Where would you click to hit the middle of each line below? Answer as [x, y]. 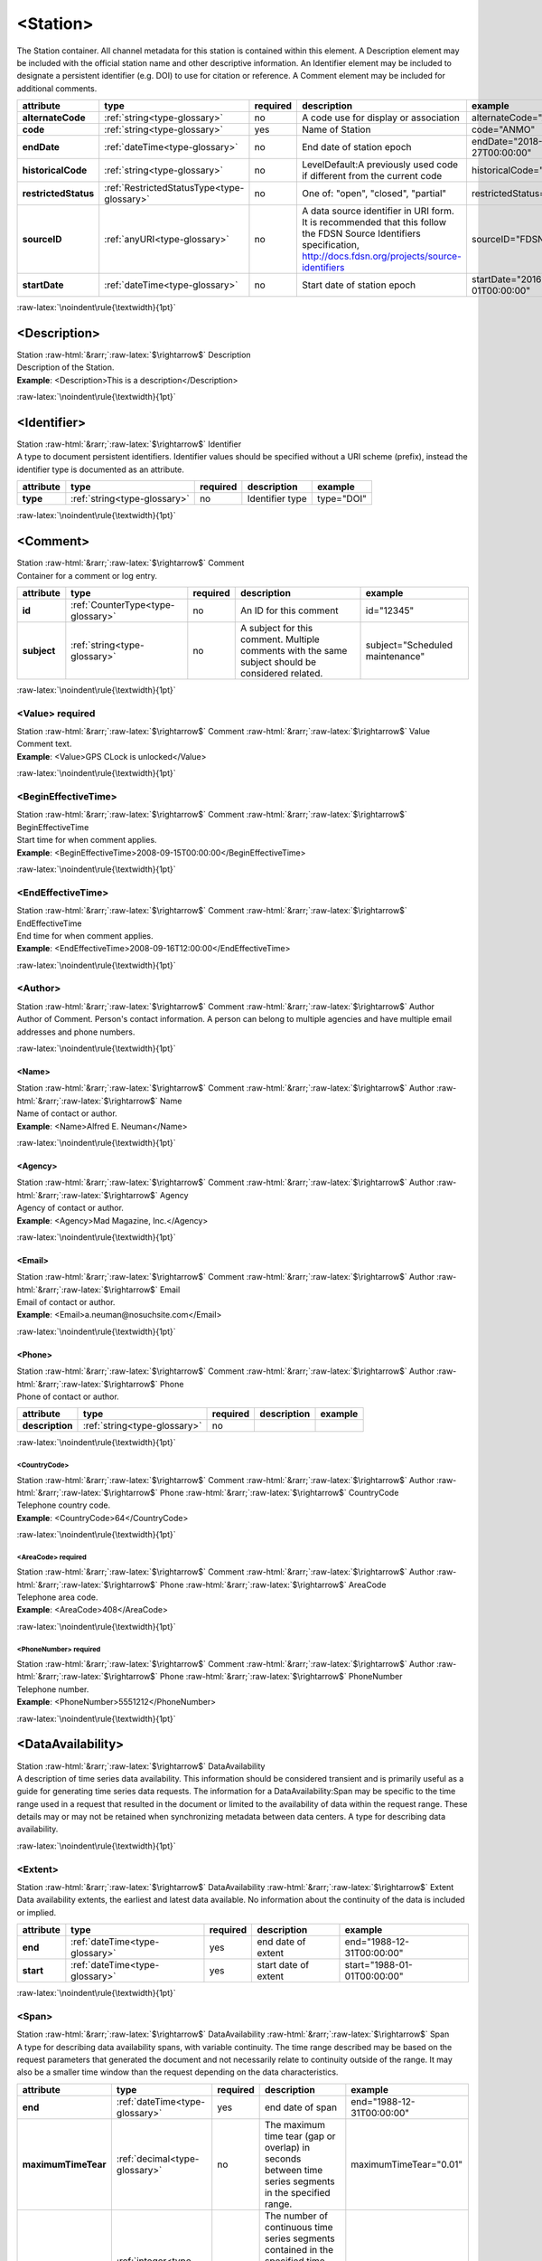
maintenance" [395, 656]
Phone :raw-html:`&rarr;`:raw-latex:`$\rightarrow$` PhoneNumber [281, 1677]
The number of [296, 2216]
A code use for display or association [380, 118]
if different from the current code [372, 176]
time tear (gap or [300, 2136]
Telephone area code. [57, 1597]
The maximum [294, 2124]
